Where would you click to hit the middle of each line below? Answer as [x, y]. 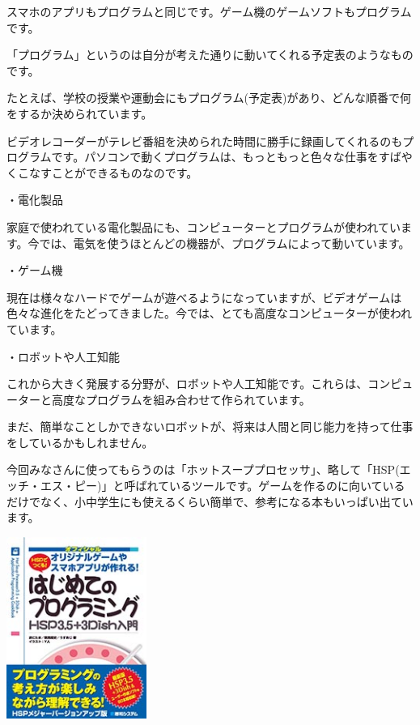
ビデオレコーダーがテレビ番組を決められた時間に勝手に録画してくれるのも [205, 141]
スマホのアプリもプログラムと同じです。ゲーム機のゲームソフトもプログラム [209, 11]
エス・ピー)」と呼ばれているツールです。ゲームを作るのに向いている [223, 486]
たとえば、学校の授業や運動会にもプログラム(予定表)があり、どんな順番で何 [209, 98]
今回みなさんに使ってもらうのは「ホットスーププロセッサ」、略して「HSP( [203, 469]
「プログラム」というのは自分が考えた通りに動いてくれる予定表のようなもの [210, 55]
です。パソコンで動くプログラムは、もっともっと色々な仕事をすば [226, 157]
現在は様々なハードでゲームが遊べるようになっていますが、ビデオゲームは [204, 297]
